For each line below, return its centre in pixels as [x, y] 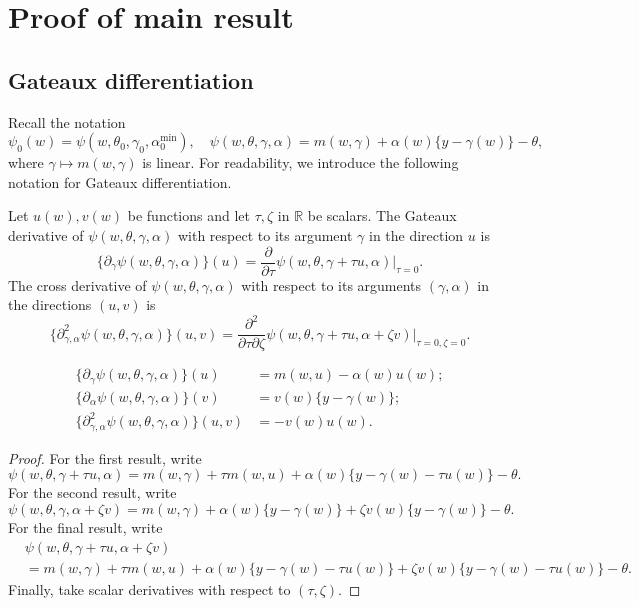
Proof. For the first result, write [105, 457]
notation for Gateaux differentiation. [120, 181]
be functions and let [188, 215]
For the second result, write [92, 492]
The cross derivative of [77, 284]
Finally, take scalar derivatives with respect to [149, 588]
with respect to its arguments [331, 284]
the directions [50, 304]
